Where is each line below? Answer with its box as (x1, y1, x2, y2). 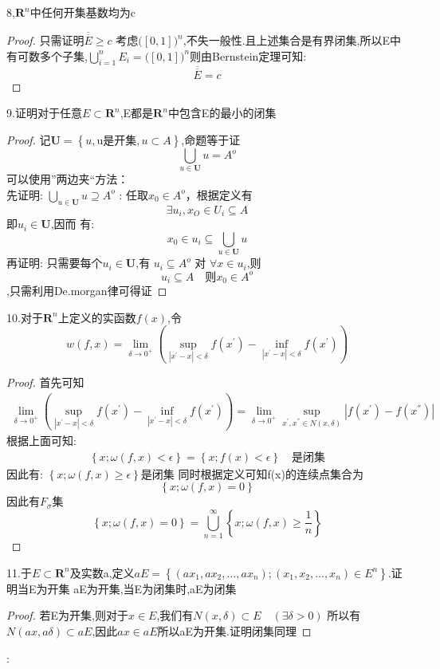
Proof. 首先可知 (6, 373, 84, 390)
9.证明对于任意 (6, 104, 82, 121)
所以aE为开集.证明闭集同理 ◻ (157, 622, 312, 639)
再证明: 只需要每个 (6, 254, 103, 271)
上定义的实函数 (57, 309, 136, 325)
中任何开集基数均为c (29, 4, 136, 20)
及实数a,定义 (69, 564, 135, 580)
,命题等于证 (181, 132, 241, 148)
